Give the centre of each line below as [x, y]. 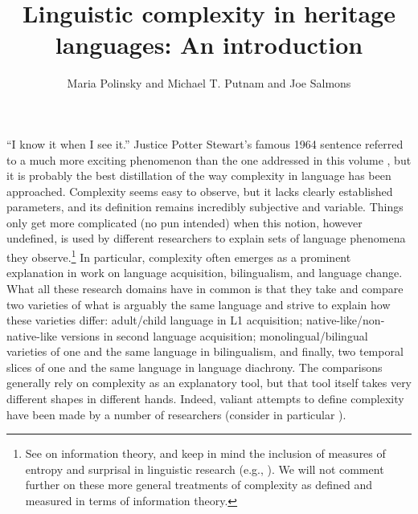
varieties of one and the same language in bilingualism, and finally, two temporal [205, 351]
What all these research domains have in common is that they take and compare [205, 288]
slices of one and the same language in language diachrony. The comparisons [195, 367]
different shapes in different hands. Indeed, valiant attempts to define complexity [205, 399]
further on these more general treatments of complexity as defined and [199, 485]
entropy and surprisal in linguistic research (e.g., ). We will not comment [205, 469]
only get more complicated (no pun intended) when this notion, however [184, 222]
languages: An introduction [209, 45]
